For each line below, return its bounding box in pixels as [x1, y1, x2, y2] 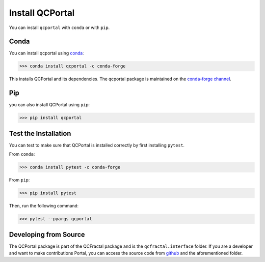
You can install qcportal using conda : [9, 50, 84, 56]
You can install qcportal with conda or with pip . [9, 25, 110, 30]
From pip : [9, 177, 30, 183]
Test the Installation [9, 129, 71, 138]
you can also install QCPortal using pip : [9, 102, 90, 108]
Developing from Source [9, 230, 85, 238]
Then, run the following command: [9, 203, 79, 209]
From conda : [9, 151, 35, 157]
